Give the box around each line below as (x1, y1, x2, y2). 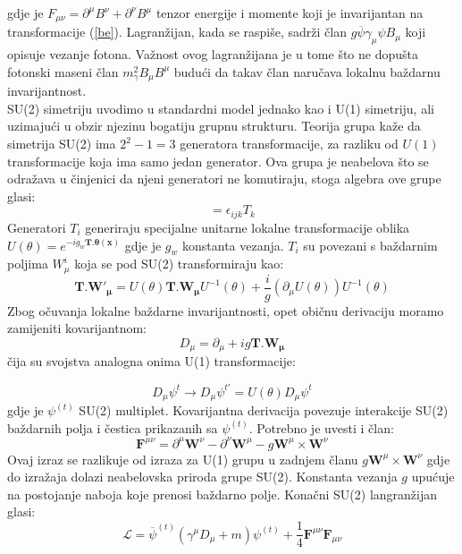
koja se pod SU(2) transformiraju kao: (74, 254, 284, 273)
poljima (7, 254, 48, 273)
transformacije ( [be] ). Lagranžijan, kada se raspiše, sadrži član (7, 22, 347, 41)
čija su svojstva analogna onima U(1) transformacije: (7, 352, 296, 371)
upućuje (411, 467, 455, 486)
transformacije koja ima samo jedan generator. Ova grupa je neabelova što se (7, 151, 429, 170)
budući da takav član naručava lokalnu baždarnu (173, 62, 441, 81)
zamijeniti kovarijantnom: (7, 319, 147, 337)
